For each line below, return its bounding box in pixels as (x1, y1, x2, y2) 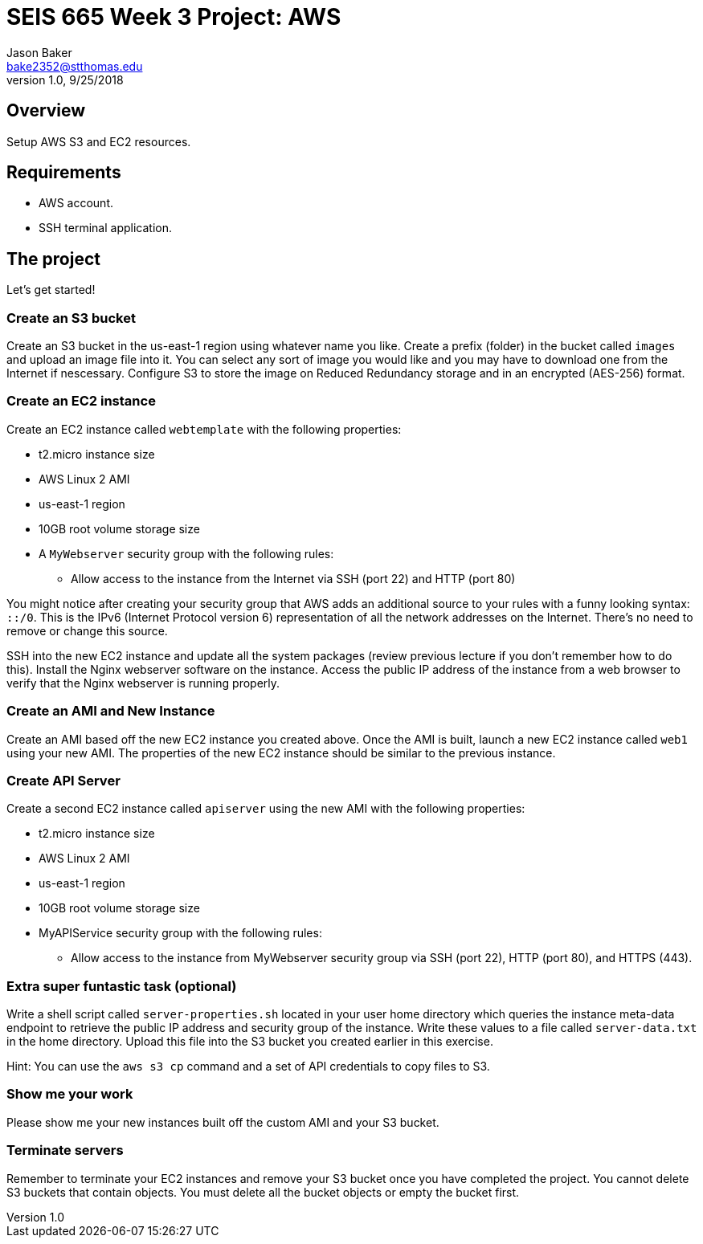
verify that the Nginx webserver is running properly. (6, 675, 280, 690)
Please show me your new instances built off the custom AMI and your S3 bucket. (6, 1115, 439, 1129)
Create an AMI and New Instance (6, 703, 215, 720)
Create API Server (6, 772, 121, 789)
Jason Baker (6, 45, 72, 59)
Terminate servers (6, 1142, 124, 1159)
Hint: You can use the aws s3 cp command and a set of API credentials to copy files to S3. (6, 1059, 490, 1074)
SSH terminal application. (39, 221, 172, 235)
